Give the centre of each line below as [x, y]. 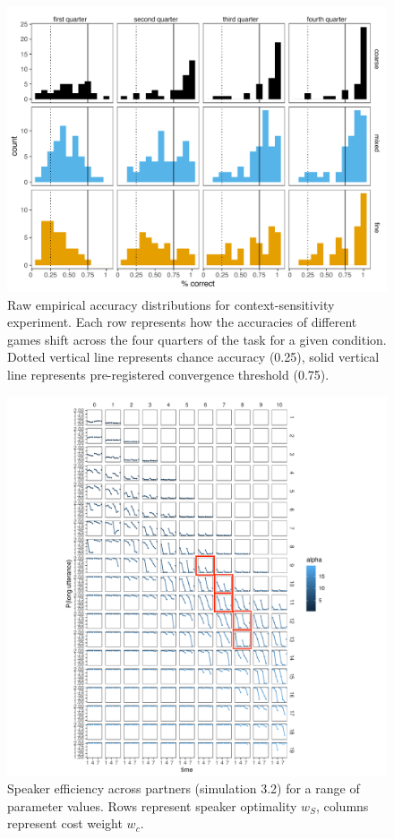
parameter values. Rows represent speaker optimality [152, 805]
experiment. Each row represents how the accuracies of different [182, 322]
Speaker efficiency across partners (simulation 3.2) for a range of [184, 788]
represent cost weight [65, 823]
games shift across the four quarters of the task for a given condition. [197, 339]
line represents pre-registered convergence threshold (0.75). [168, 374]
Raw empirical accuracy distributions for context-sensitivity [171, 304]
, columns [342, 805]
